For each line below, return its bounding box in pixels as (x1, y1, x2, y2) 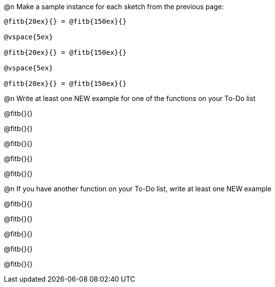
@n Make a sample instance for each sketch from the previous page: (4, 2, 224, 11)
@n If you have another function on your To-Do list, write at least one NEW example (4, 185, 272, 193)
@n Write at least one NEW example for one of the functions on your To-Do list (4, 94, 256, 102)
